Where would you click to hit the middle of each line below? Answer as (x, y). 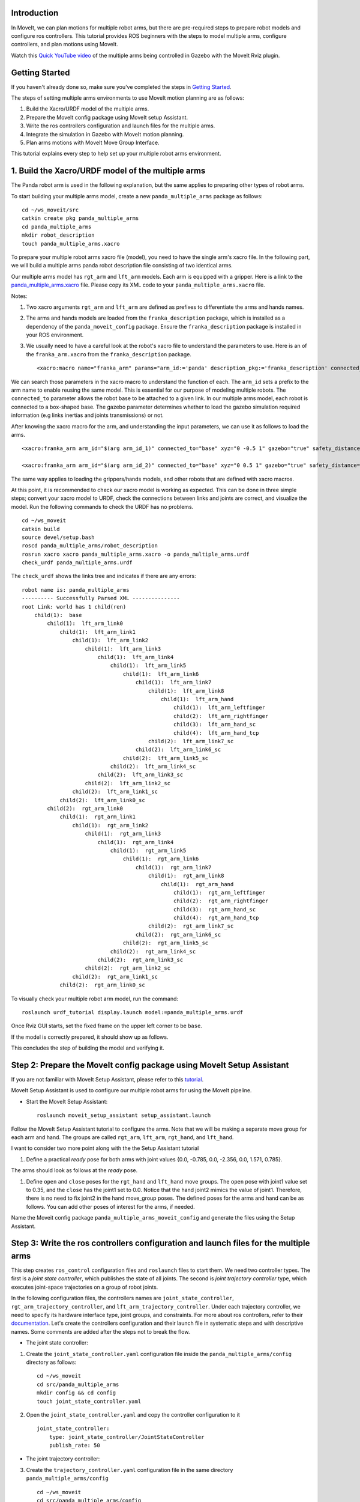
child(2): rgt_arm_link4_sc (153, 951)
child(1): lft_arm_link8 (186, 691)
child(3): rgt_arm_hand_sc (214, 909)
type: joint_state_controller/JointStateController (127, 1437)
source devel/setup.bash (58, 537)
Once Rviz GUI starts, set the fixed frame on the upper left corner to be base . (106, 1026)
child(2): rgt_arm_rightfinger (221, 901)
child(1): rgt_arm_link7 (173, 867)
